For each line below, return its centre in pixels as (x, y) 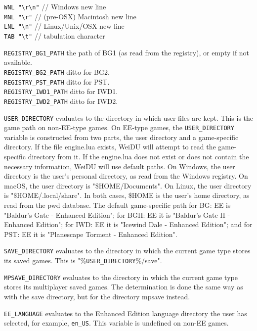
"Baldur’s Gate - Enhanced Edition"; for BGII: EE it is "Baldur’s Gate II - (117, 214)
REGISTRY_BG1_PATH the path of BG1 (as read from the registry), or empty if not (127, 52)
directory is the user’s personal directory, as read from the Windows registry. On (126, 176)
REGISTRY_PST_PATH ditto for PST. (57, 81)
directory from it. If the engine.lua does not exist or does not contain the (138, 156)
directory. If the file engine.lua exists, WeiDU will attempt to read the (110, 147)
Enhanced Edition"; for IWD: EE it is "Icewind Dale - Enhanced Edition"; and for (128, 224)
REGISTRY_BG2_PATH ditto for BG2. (57, 71)
